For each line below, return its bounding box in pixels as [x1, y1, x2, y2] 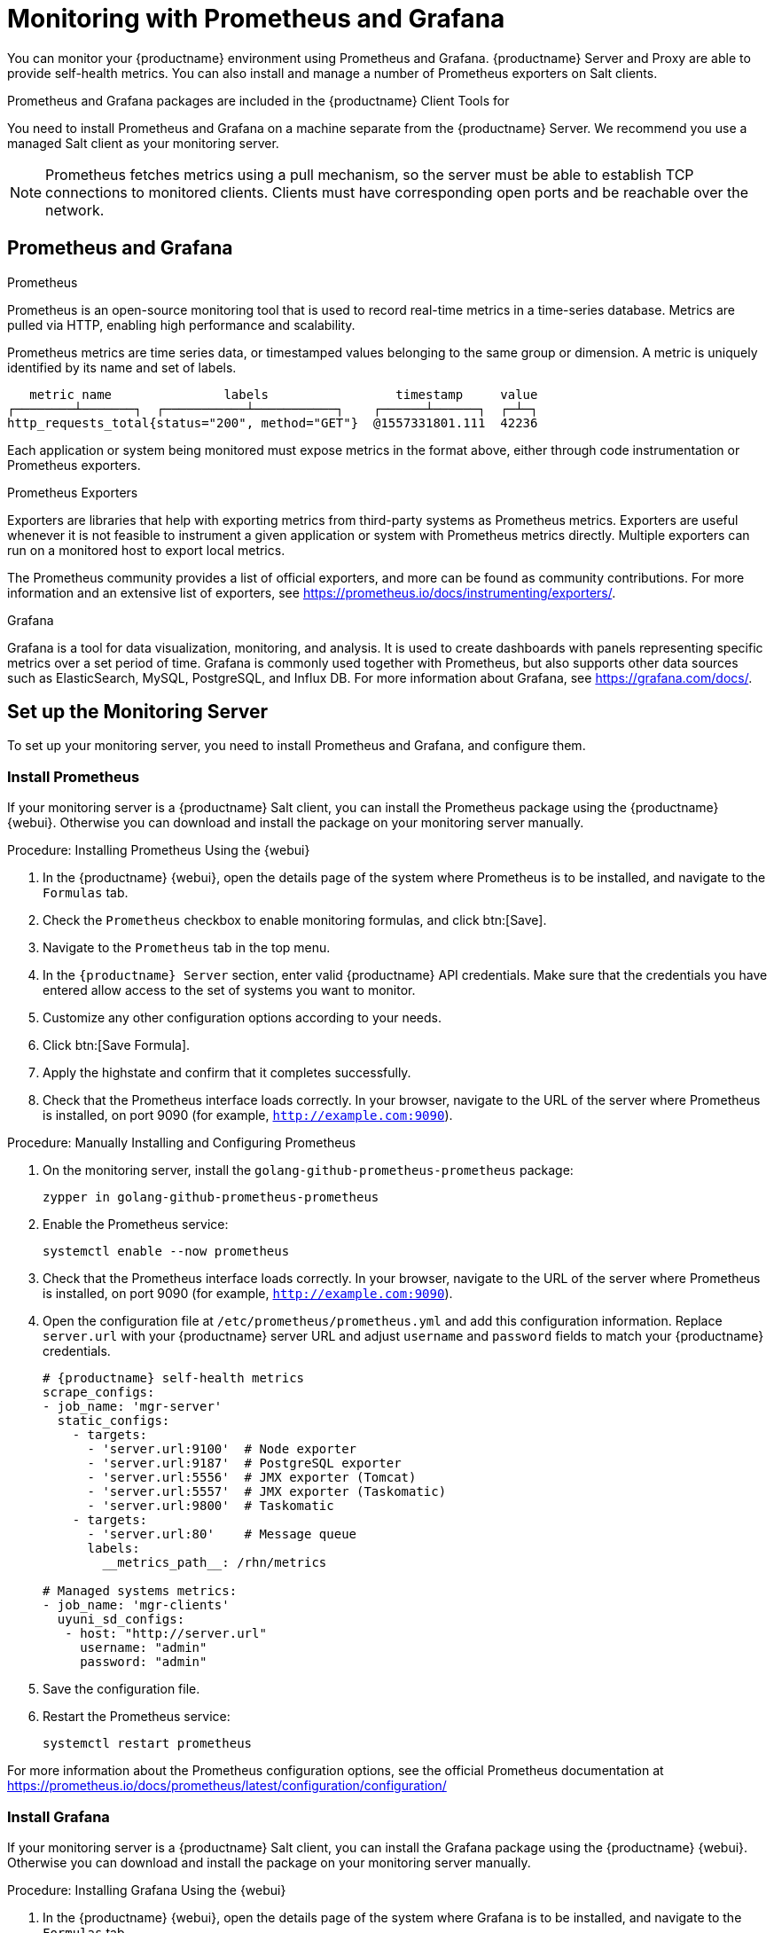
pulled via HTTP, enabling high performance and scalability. [7, 317, 356, 333]
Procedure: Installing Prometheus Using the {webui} [7, 842, 310, 858]
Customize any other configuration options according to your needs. [43, 1010, 442, 1026]
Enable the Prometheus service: [43, 1217, 229, 1233]
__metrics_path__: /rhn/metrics [102, 1555, 327, 1570]
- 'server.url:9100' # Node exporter [87, 1442, 357, 1457]
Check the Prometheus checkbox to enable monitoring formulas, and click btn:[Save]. [43, 912, 547, 928]
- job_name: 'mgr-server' [43, 1399, 223, 1414]
